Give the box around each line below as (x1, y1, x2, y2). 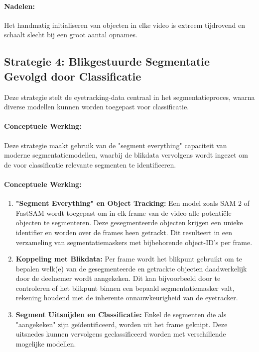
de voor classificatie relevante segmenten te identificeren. (4, 159, 176, 170)
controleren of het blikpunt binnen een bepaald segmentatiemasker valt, (15, 282, 235, 293)
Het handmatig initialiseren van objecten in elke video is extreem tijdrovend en (4, 19, 246, 30)
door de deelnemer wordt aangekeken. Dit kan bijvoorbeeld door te (15, 273, 221, 283)
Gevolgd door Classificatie (4, 68, 141, 84)
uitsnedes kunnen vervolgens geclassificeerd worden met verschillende (15, 329, 226, 339)
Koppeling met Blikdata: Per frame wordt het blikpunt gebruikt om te (15, 254, 243, 264)
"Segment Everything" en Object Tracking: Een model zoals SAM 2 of (15, 198, 250, 208)
